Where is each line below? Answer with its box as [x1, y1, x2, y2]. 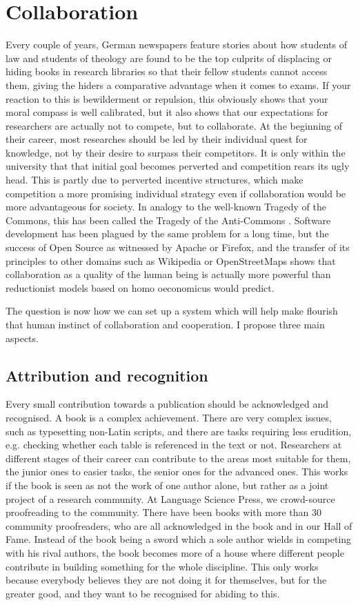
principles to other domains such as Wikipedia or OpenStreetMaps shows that [6, 253, 336, 268]
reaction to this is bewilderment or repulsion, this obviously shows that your [6, 91, 328, 106]
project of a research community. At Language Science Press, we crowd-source [6, 491, 335, 506]
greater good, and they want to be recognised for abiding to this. [6, 586, 280, 600]
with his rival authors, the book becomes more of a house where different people [6, 545, 344, 559]
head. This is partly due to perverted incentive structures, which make [6, 172, 304, 187]
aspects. [6, 330, 39, 345]
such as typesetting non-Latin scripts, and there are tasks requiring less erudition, [6, 424, 352, 438]
